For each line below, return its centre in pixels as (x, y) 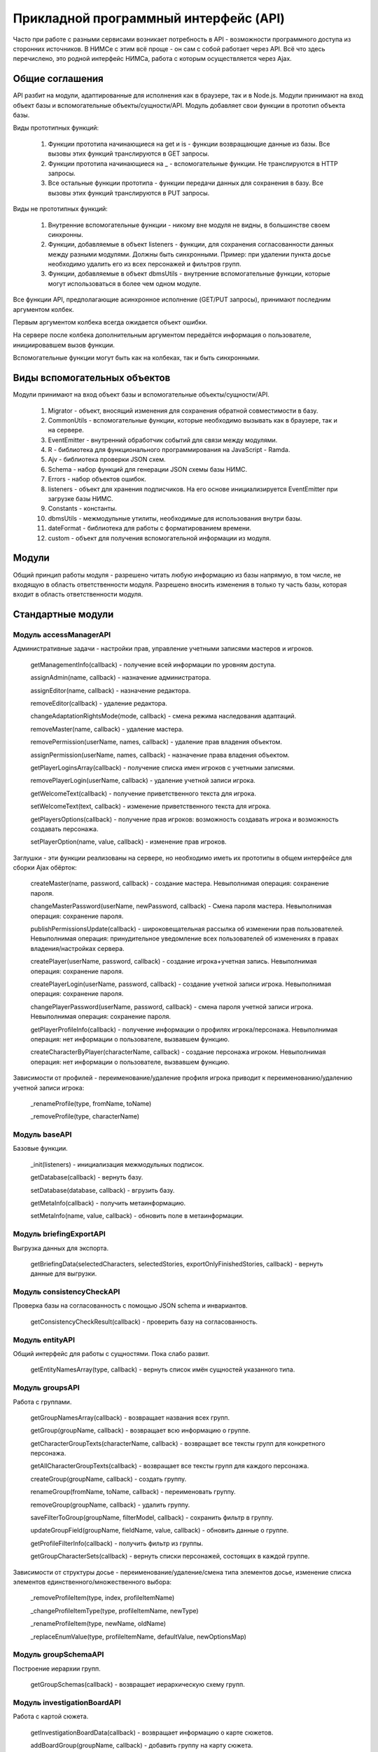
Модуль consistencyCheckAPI (66, 1292)
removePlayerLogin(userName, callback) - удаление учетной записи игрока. (143, 781)
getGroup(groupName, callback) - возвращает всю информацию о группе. (141, 1430)
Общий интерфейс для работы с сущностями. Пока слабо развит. (111, 1353)
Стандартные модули (63, 614)
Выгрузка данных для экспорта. (61, 1248)
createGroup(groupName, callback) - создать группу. (108, 1479)
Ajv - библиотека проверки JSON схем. (107, 460)
